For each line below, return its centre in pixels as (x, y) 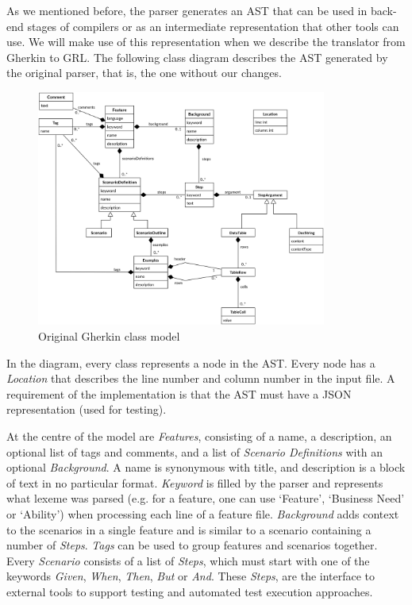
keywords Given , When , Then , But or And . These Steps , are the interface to (191, 576)
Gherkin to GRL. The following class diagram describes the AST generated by (197, 57)
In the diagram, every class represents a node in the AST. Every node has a (191, 362)
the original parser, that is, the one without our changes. (144, 73)
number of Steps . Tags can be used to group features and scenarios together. (192, 545)
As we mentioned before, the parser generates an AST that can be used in (187, 10)
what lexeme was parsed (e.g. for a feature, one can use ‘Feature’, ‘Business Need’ (206, 498)
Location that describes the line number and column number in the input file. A (201, 378)
